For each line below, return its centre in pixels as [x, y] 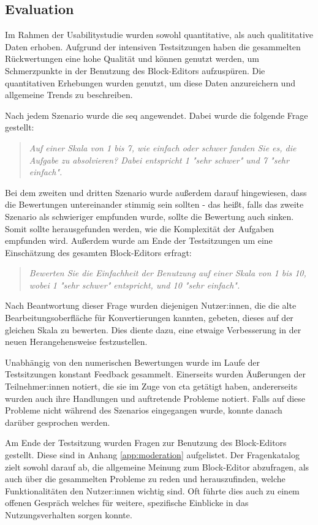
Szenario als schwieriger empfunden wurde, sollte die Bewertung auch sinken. [150, 216]
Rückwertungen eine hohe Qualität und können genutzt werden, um [132, 59]
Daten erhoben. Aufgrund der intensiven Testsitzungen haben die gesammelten [153, 46]
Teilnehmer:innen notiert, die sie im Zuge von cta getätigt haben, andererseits [151, 386]
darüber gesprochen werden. [58, 422]
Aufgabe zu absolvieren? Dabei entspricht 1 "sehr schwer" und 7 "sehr [159, 160]
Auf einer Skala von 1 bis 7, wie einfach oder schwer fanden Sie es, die [163, 147]
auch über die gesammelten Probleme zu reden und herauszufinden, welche [145, 479]
